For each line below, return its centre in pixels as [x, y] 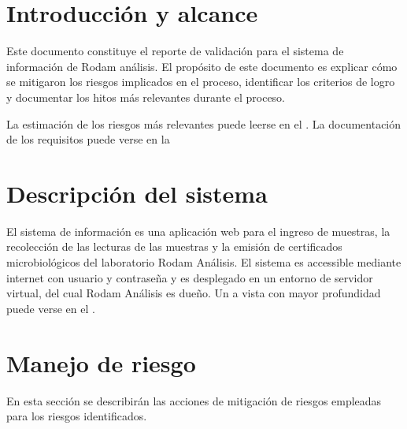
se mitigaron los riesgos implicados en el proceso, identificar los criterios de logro [201, 82]
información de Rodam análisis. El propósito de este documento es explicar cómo [202, 66]
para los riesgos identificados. [77, 416]
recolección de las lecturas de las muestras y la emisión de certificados [174, 246]
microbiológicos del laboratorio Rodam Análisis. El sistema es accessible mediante [204, 262]
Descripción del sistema [137, 193]
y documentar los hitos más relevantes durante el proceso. [146, 97]
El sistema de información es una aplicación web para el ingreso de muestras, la [198, 231]
